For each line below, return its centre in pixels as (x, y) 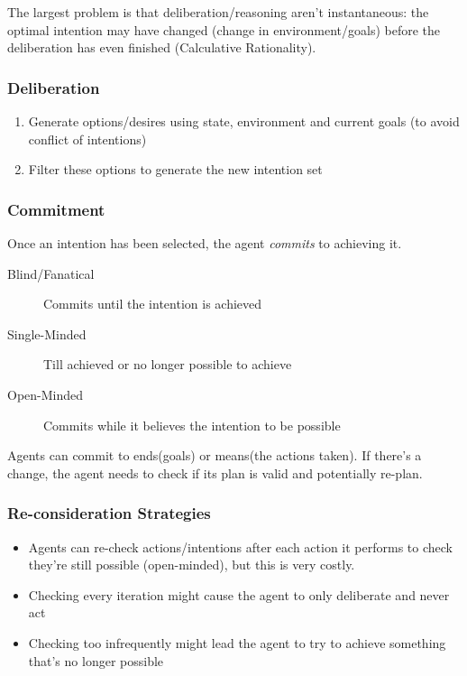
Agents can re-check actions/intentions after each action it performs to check (240, 546)
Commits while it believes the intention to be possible (192, 425)
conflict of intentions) (87, 139)
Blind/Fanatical (51, 273)
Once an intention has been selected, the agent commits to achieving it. (205, 243)
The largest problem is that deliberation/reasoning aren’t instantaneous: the (218, 12)
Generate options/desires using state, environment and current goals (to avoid (244, 121)
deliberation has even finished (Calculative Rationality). (162, 47)
